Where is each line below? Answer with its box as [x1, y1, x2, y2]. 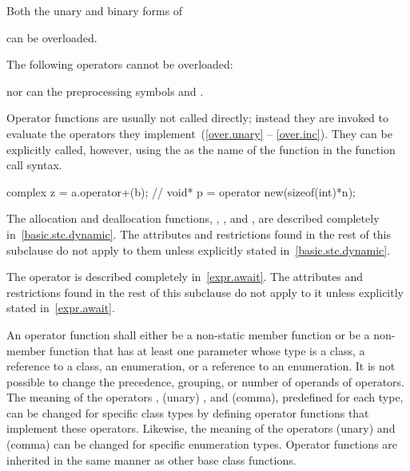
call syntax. [6, 156, 62, 173]
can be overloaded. [6, 29, 98, 46]
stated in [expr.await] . [6, 299, 115, 316]
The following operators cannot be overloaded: [6, 56, 233, 73]
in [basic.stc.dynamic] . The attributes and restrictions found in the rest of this [6, 225, 392, 242]
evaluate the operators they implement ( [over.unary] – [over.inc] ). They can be [6, 125, 392, 141]
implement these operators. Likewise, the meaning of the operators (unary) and [6, 420, 396, 437]
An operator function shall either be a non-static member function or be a [6, 326, 370, 342]
